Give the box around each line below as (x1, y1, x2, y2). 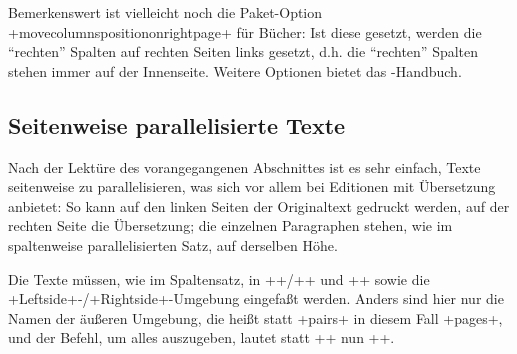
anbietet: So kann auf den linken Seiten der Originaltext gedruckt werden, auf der (8, 195, 510, 216)
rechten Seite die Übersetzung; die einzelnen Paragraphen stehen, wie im (8, 215, 453, 236)
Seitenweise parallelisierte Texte (8, 109, 346, 140)
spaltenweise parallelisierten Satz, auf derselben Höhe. (8, 234, 338, 255)
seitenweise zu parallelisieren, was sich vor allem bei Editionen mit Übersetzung (8, 176, 496, 197)
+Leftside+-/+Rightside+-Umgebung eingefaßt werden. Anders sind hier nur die (8, 288, 504, 309)
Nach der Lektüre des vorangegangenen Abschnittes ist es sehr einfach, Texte (8, 156, 481, 177)
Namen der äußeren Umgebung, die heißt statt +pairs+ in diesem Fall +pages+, (8, 307, 503, 328)
